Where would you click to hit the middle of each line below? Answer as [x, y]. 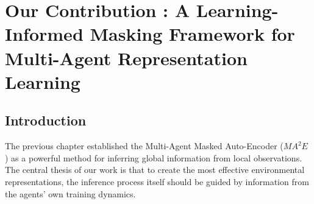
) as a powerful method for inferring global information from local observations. [154, 157]
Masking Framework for [192, 34]
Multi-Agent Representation [126, 58]
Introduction [46, 120]
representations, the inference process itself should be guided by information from [157, 181]
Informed [44, 34]
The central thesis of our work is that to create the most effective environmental [155, 170]
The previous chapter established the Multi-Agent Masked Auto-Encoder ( [144, 146]
